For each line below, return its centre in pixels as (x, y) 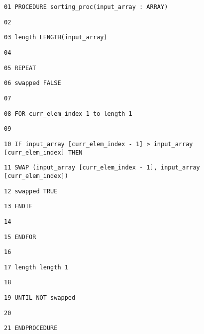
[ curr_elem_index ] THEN (43, 152)
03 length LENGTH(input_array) (56, 38)
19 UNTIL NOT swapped (40, 298)
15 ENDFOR (20, 237)
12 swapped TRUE (31, 191)
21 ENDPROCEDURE (31, 328)
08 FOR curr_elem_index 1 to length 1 (68, 114)
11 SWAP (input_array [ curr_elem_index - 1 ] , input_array (102, 168)
